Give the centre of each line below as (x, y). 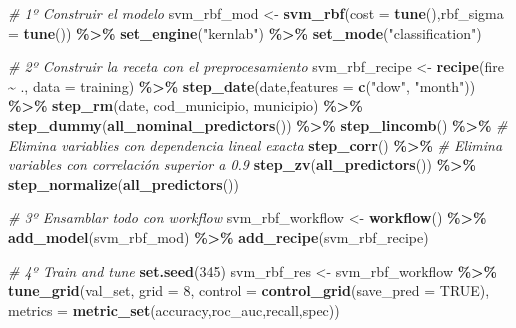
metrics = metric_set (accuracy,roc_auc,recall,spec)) (174, 309)
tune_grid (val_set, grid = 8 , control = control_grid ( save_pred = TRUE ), (249, 290)
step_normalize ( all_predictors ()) (123, 183)
